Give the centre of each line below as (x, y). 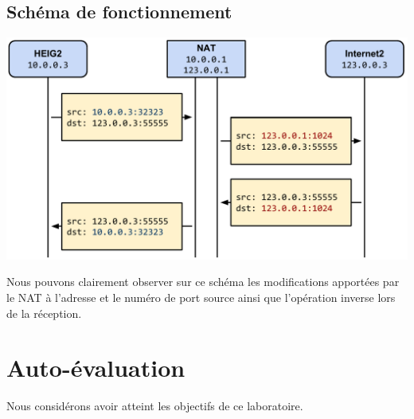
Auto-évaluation (96, 368)
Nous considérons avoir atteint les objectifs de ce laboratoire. (155, 406)
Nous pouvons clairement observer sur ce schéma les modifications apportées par (203, 282)
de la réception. (44, 313)
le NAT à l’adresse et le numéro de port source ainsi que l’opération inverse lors (201, 297)
